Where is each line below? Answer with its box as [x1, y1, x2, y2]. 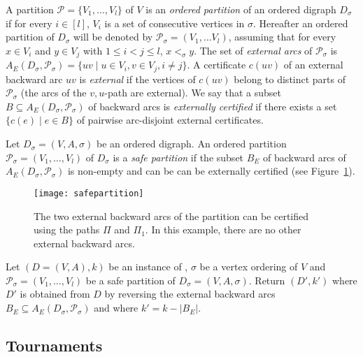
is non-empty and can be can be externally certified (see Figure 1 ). [67, 163, 355, 178]
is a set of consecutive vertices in [104, 15, 245, 30]
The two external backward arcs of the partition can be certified [34, 208, 309, 223]
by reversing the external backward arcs [104, 286, 276, 301]
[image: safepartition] [34, 188, 144, 198]
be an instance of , [108, 259, 188, 274]
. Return [248, 272, 285, 287]
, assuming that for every [228, 29, 336, 44]
